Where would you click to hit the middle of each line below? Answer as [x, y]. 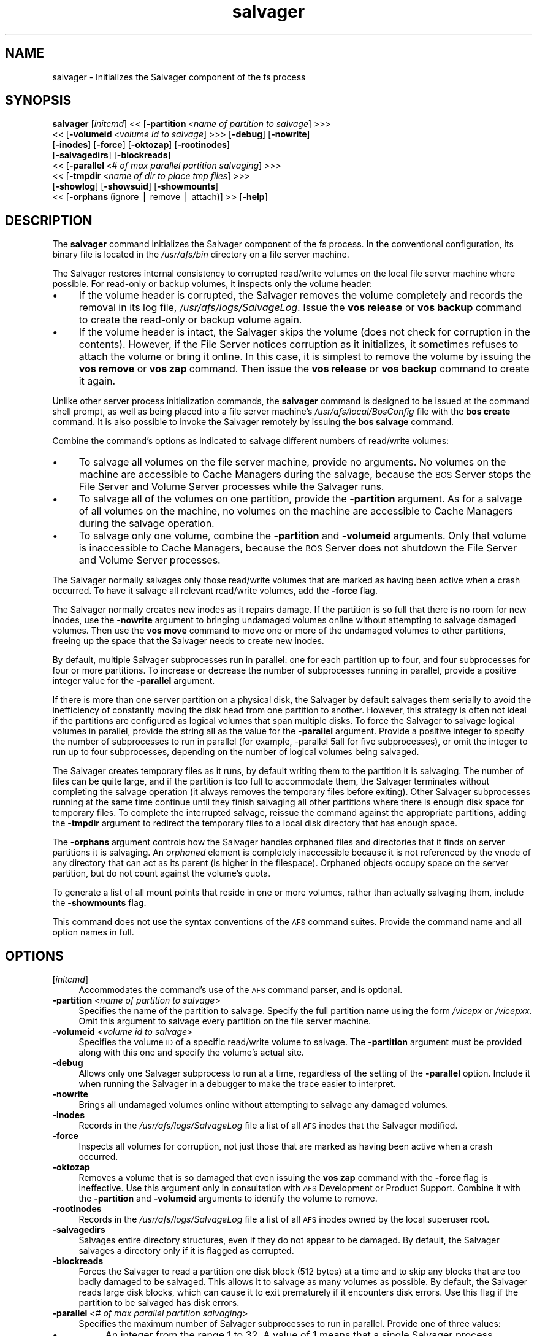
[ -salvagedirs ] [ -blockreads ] [112, 155]
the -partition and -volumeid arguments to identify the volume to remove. [228, 1199]
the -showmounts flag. [99, 903]
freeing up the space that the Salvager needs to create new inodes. [188, 641]
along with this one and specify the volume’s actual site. [191, 1053]
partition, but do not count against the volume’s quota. [162, 873]
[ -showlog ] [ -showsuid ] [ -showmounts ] [135, 186]
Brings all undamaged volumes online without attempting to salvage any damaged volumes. [264, 1105]
